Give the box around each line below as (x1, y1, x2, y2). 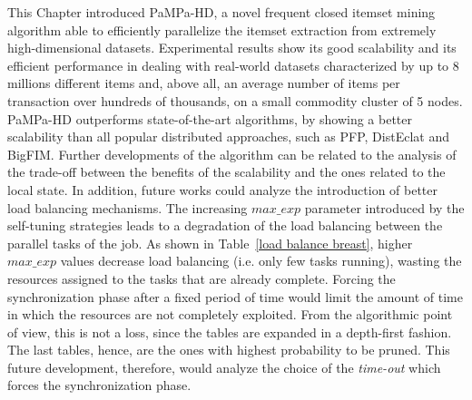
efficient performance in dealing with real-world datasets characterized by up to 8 (7, 55, 459, 74)
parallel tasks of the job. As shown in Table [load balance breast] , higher (7, 233, 413, 252)
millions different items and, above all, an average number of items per (7, 73, 400, 93)
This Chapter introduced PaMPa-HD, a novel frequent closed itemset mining (7, 3, 436, 21)
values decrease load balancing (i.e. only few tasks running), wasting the (60, 251, 462, 270)
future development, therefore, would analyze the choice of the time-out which (7, 357, 441, 376)
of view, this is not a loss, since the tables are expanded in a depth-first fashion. (7, 322, 452, 341)
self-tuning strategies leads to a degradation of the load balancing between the (7, 216, 443, 235)
